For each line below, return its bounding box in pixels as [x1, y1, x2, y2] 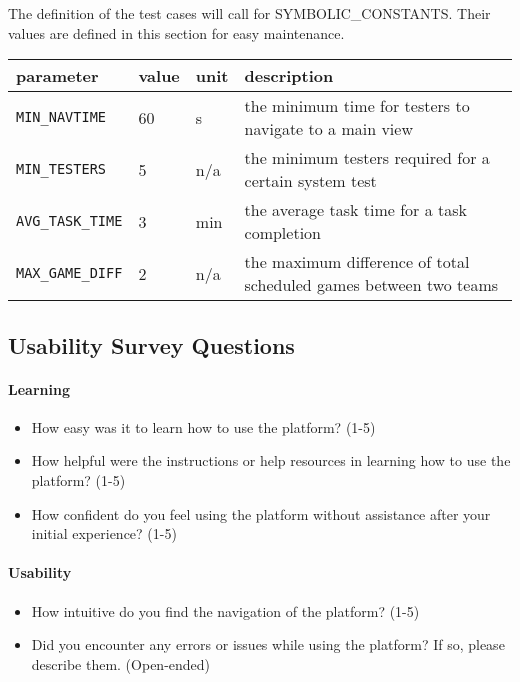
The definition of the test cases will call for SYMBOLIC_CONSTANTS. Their [8, 3, 491, 23]
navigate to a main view [244, 117, 413, 141]
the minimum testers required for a [244, 146, 490, 170]
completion [244, 221, 321, 245]
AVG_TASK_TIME [16, 213, 123, 230]
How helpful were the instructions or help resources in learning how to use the [31, 450, 511, 471]
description [244, 64, 334, 88]
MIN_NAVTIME [16, 109, 107, 126]
